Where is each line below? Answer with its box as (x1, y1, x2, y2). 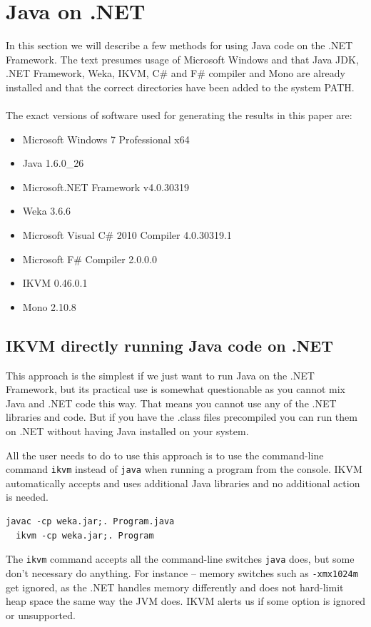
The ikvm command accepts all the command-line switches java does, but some (6, 551, 355, 566)
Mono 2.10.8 (22, 299, 76, 314)
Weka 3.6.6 (22, 203, 71, 218)
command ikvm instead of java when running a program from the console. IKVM (6, 462, 362, 476)
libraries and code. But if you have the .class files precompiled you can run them (6, 409, 357, 424)
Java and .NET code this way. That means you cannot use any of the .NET (6, 395, 337, 410)
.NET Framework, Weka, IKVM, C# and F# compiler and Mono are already (6, 66, 346, 81)
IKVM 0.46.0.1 (22, 275, 88, 290)
